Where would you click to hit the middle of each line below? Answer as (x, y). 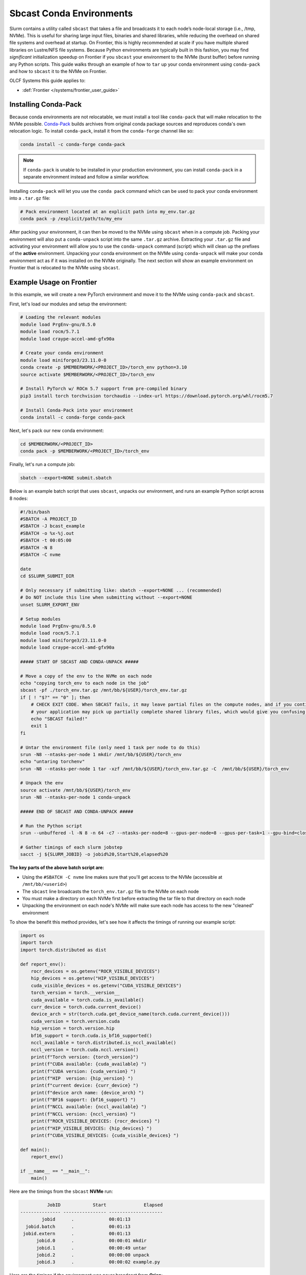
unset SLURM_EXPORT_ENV (50, 605)
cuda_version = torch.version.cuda (75, 1021)
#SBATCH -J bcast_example (53, 526)
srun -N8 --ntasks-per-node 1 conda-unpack (75, 797)
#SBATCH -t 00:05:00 (46, 540)
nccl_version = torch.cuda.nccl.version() (85, 1050)
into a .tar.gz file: (30, 198)
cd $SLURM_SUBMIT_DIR (47, 576)
